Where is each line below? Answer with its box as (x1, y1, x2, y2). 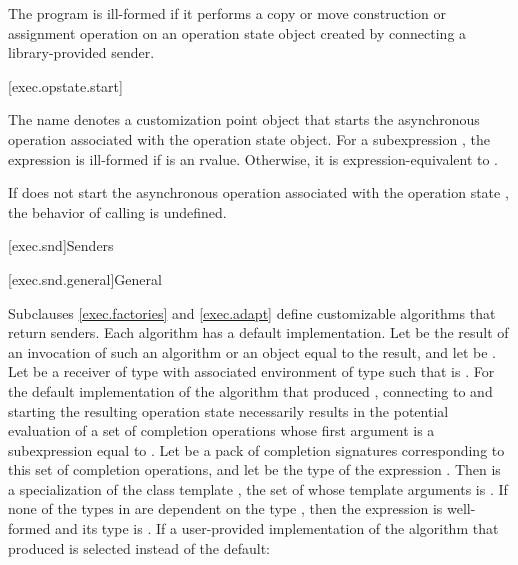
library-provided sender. (8, 42, 155, 63)
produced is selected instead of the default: (8, 537, 270, 558)
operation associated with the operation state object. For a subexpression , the (8, 128, 490, 149)
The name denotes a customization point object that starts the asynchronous (8, 109, 480, 130)
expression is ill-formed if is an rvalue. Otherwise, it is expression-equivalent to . (8, 148, 499, 169)
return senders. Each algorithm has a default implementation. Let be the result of (8, 322, 509, 343)
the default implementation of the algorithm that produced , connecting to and (8, 380, 493, 401)
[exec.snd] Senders (8, 235, 114, 256)
